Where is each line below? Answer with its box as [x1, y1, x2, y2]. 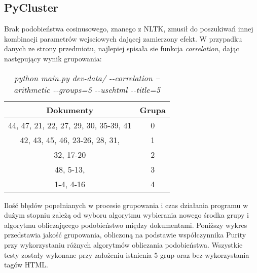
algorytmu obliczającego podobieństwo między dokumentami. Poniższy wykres [4, 219, 247, 230]
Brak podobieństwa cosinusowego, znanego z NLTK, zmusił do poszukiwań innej [4, 23, 253, 34]
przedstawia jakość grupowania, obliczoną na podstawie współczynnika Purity [4, 229, 246, 240]
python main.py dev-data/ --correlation [14, 72, 153, 84]
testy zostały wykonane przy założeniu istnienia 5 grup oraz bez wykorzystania [4, 249, 249, 260]
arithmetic [14, 83, 50, 95]
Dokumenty [46, 104, 94, 116]
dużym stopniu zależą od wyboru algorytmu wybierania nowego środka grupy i [4, 210, 249, 220]
